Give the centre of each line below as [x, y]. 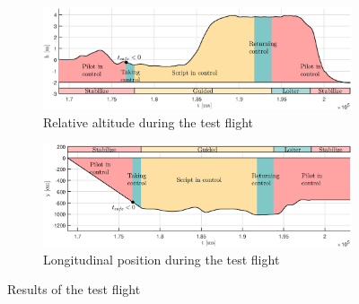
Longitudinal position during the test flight [162, 259]
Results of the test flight [74, 289]
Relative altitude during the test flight [149, 122]
